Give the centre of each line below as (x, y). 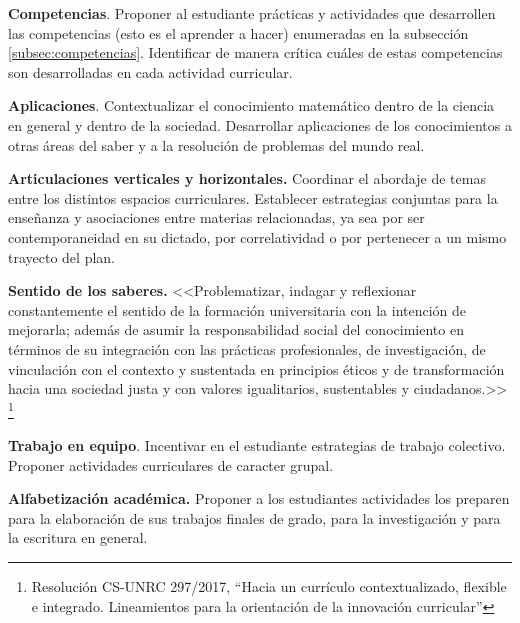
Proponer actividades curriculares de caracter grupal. (171, 464)
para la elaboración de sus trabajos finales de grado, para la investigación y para (254, 517)
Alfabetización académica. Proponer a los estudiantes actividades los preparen (259, 498)
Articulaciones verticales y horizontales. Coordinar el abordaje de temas (247, 178)
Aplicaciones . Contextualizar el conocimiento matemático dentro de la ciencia (251, 105)
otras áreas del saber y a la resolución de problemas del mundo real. (216, 144)
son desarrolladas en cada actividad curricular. (150, 71)
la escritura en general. (78, 537)
